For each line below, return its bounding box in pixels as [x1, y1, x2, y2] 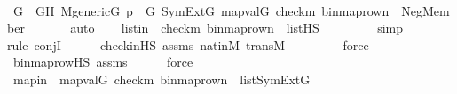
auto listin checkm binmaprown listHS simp [70, 18, 403, 37]
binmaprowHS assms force [12, 53, 193, 71]
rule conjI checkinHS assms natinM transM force [7, 35, 369, 54]
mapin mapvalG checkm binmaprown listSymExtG [12, 69, 311, 88]
